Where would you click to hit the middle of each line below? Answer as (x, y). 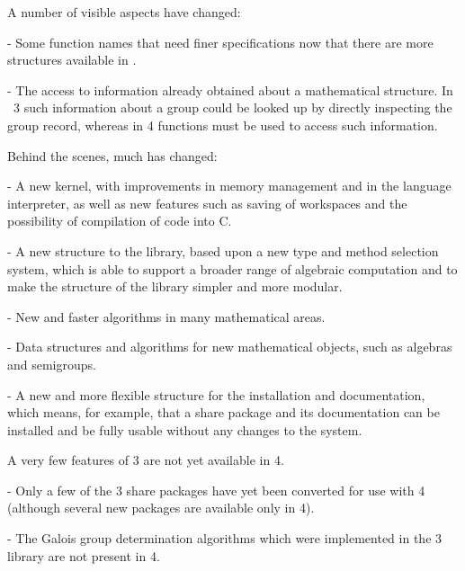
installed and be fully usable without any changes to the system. (185, 429)
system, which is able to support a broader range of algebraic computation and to (232, 268)
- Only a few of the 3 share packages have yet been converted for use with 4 (216, 490)
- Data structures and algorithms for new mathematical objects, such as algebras (230, 347)
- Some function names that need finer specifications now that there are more (220, 42)
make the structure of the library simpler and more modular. (175, 286)
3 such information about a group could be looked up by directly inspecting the (232, 107)
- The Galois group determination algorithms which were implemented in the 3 (225, 538)
